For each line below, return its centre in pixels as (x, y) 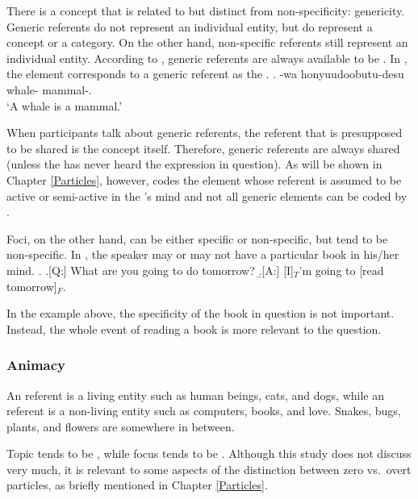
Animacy (36, 365)
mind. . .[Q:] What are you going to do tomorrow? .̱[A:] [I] (150, 270)
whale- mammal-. (49, 89)
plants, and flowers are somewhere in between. (121, 426)
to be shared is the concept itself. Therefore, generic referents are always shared (203, 148)
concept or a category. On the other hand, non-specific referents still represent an (207, 42)
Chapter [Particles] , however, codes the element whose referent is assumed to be (204, 179)
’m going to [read (341, 270)
